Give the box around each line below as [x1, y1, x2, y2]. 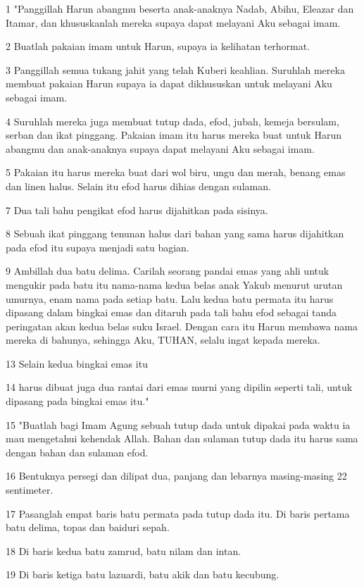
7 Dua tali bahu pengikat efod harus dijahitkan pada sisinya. [6, 202, 268, 217]
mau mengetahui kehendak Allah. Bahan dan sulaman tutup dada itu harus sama [6, 431, 358, 446]
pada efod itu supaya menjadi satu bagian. [6, 239, 189, 254]
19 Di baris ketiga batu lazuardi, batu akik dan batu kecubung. [6, 567, 280, 582]
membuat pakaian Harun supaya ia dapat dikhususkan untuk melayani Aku [6, 76, 332, 91]
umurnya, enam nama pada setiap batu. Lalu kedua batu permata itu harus [6, 291, 334, 306]
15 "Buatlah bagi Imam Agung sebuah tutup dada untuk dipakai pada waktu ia [6, 417, 351, 432]
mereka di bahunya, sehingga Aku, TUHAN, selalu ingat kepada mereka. [6, 332, 320, 347]
